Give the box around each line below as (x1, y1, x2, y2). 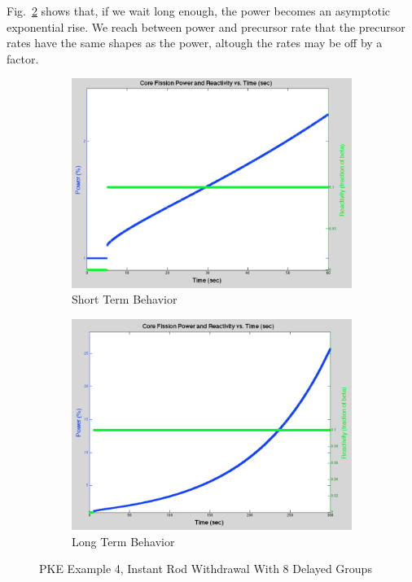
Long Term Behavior (72, 532, 175, 549)
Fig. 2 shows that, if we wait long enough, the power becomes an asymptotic (7, 2, 391, 19)
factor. (7, 50, 39, 67)
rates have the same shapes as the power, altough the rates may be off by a (7, 34, 383, 51)
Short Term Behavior (72, 291, 178, 308)
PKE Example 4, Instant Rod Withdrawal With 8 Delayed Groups (39, 560, 372, 577)
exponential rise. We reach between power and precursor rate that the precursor (7, 18, 405, 35)
